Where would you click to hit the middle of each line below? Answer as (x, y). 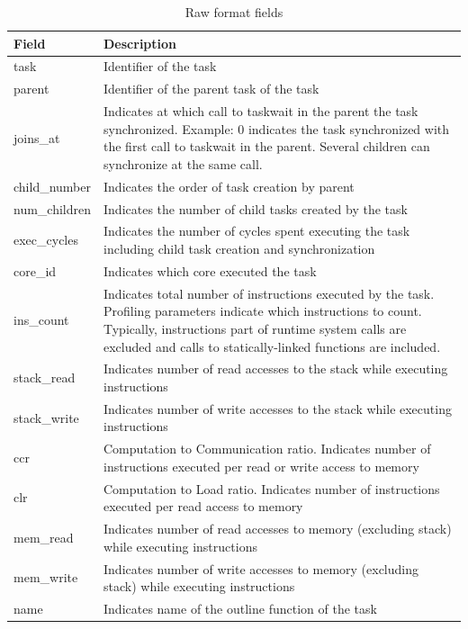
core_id (35, 270)
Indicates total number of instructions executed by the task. (269, 293)
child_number (53, 186)
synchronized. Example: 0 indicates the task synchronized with (277, 128)
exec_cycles (46, 240)
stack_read (45, 377)
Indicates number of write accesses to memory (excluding (261, 568)
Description (140, 43)
